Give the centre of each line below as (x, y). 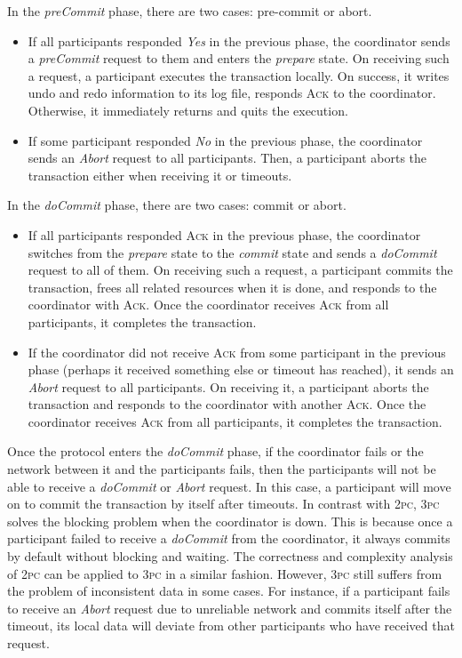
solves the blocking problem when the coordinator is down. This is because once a (230, 521)
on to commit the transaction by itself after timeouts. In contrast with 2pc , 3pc (223, 504)
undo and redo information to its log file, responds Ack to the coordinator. (232, 93)
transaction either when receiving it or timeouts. (160, 175)
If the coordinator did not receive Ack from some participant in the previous (237, 352)
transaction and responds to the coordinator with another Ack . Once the (227, 404)
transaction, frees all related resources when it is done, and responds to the (232, 287)
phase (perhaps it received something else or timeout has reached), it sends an (241, 369)
